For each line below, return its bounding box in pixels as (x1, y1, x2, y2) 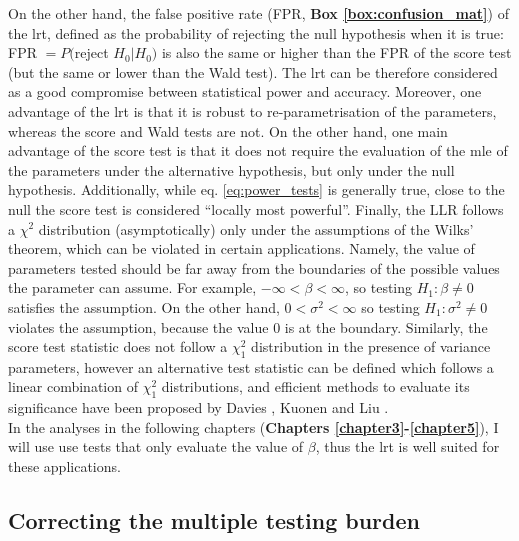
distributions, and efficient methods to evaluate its (161, 376, 470, 397)
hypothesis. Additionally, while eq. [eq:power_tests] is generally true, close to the (8, 179, 505, 200)
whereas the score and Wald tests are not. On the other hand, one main (8, 120, 448, 141)
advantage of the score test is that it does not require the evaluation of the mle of (8, 140, 508, 161)
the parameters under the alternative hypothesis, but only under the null (8, 159, 455, 180)
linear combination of (8, 376, 138, 397)
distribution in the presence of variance (251, 336, 491, 357)
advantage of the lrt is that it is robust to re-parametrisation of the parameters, (8, 100, 497, 121)
